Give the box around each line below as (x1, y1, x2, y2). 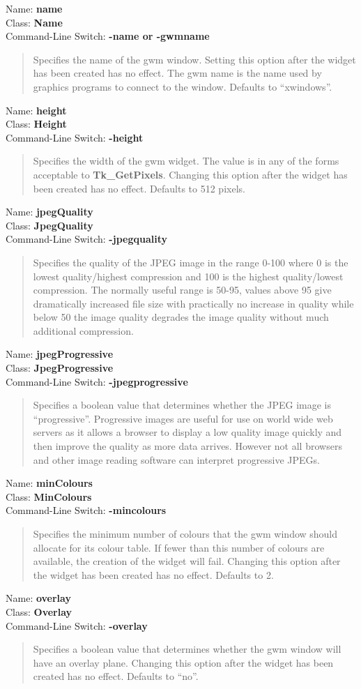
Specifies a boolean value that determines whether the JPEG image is (33, 397, 331, 412)
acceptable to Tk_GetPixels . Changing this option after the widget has (33, 167, 348, 181)
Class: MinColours (6, 489, 92, 503)
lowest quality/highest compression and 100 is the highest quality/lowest (33, 268, 344, 283)
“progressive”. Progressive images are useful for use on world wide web (33, 411, 333, 425)
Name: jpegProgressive (6, 347, 114, 361)
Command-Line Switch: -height (6, 130, 144, 144)
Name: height (6, 103, 67, 117)
